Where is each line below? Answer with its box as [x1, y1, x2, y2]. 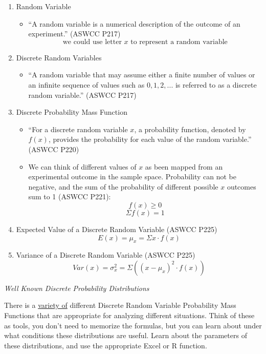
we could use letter [62, 38, 122, 46]
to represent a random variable [130, 38, 228, 46]
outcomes [227, 181, 256, 192]
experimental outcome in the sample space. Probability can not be [28, 171, 237, 182]
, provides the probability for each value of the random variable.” [48, 134, 252, 144]
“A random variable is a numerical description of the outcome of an [28, 18, 240, 29]
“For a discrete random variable [28, 123, 128, 134]
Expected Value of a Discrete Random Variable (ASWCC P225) [16, 223, 217, 234]
